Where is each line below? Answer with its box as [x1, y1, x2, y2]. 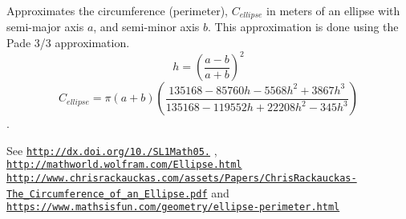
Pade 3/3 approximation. [6, 34, 130, 51]
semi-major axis [6, 18, 84, 35]
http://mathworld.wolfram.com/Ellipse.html [6, 159, 242, 171]
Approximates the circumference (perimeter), [6, 2, 228, 18]
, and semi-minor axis [93, 18, 200, 35]
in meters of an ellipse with [266, 2, 400, 18]
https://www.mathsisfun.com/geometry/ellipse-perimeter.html [6, 201, 340, 213]
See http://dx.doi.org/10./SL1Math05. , [6, 141, 217, 158]
